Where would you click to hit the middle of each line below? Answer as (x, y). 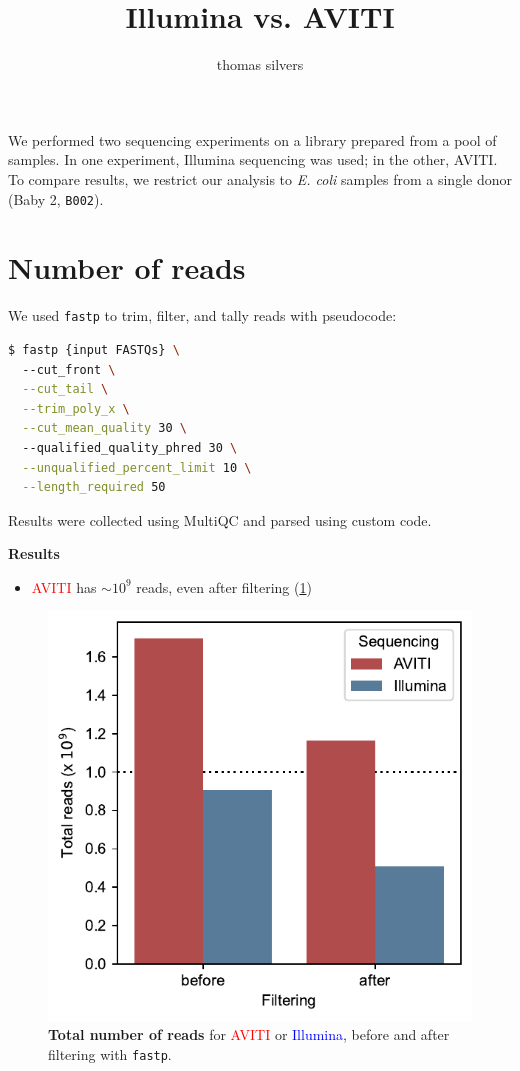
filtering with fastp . (110, 1053)
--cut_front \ (69, 369)
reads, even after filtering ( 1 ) (224, 586)
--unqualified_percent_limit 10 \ (137, 467)
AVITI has (64, 586)
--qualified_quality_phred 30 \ (130, 447)
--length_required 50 (94, 487)
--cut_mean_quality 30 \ (104, 428)
